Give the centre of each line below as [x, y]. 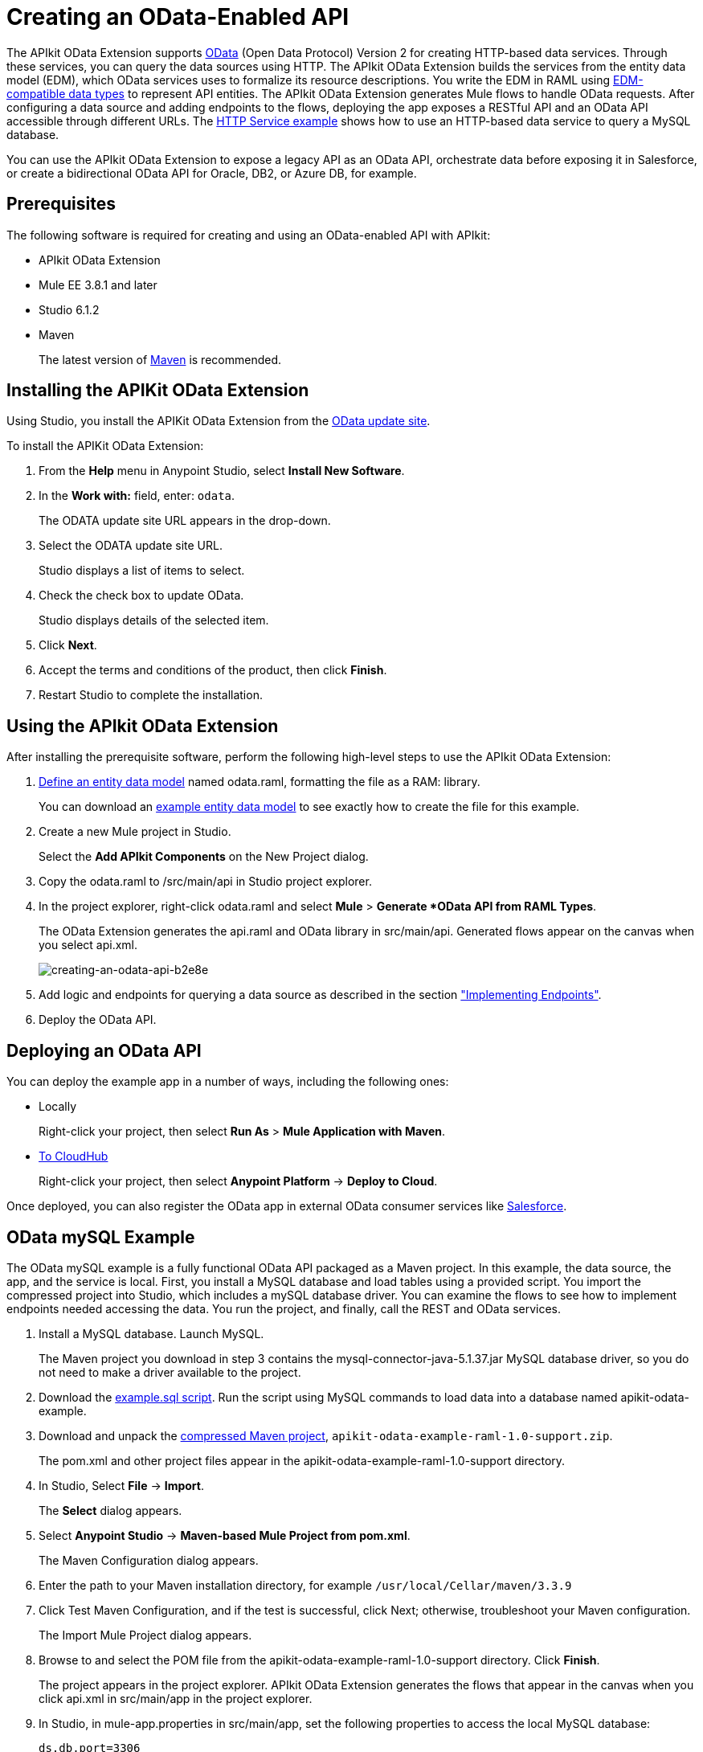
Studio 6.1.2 [69, 309]
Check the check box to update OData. [141, 596]
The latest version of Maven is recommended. [160, 359]
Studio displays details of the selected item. [154, 620]
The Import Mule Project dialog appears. [145, 1635]
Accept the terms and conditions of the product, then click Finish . [213, 670]
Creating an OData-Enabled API [178, 17]
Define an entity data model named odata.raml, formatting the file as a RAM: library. [260, 782]
